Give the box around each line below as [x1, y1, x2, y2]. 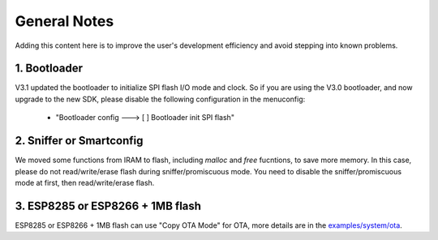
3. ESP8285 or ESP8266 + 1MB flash [15, 199, 202, 212]
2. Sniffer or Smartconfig [15, 134, 144, 148]
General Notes [15, 12, 114, 30]
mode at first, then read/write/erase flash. [15, 178, 155, 187]
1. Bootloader [15, 62, 84, 75]
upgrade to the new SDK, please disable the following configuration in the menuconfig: [15, 94, 306, 104]
